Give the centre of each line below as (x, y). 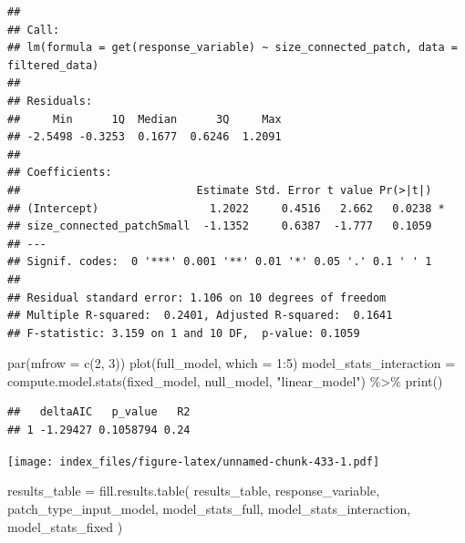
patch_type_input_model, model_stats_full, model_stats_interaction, (209, 508)
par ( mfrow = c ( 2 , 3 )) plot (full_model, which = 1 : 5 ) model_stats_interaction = (232, 363)
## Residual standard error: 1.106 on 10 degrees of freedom (197, 297)
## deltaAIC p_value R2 (99, 412)
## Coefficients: (60, 173)
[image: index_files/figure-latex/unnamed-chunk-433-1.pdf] (194, 461)
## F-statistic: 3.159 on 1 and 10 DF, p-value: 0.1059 (184, 333)
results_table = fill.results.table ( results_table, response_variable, (194, 491)
